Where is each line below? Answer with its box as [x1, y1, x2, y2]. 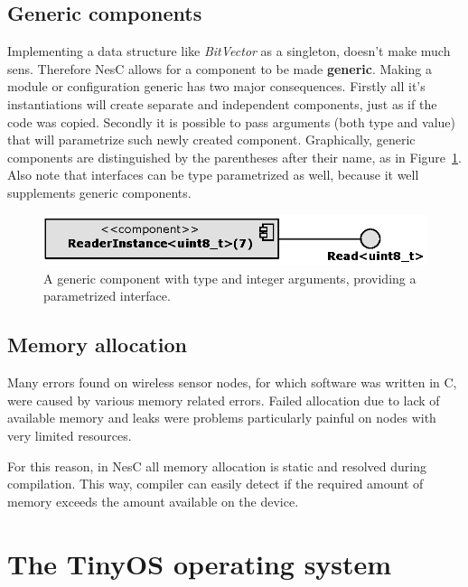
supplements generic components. [7, 182, 192, 201]
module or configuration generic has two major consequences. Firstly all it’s [7, 77, 426, 96]
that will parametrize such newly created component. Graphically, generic [7, 130, 416, 149]
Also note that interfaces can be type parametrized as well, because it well [7, 165, 419, 184]
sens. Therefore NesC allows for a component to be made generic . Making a [7, 59, 433, 78]
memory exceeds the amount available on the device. [7, 491, 299, 510]
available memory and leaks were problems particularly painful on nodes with [7, 408, 436, 427]
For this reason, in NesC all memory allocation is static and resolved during [7, 456, 427, 475]
